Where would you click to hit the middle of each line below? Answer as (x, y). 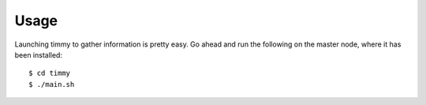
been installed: (39, 54)
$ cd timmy (50, 73)
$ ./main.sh (52, 84)
